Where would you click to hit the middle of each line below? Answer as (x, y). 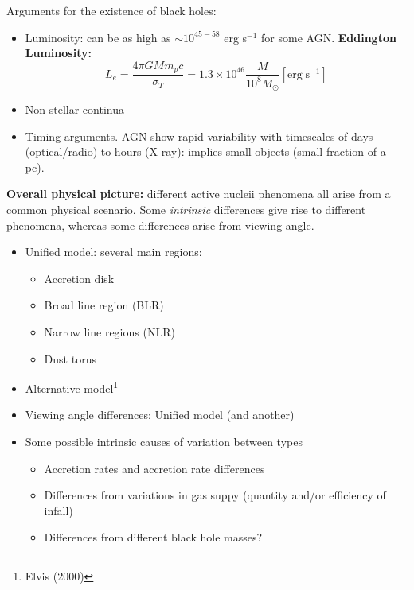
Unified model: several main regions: (113, 252)
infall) (59, 510)
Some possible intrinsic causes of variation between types (164, 442)
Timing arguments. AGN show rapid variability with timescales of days (199, 136)
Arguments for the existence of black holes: (111, 10)
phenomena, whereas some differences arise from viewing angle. (160, 225)
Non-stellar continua (74, 109)
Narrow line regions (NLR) (109, 332)
